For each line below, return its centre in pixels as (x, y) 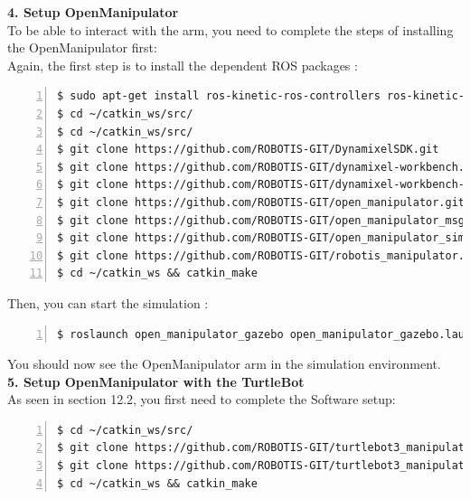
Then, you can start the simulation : (108, 302)
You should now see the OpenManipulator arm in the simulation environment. (224, 364)
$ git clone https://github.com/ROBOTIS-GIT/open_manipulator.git (261, 202)
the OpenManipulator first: (82, 47)
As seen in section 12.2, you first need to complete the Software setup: (202, 399)
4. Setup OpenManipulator (93, 12)
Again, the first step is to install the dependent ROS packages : (183, 65)
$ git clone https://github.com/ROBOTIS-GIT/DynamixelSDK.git (248, 150)
